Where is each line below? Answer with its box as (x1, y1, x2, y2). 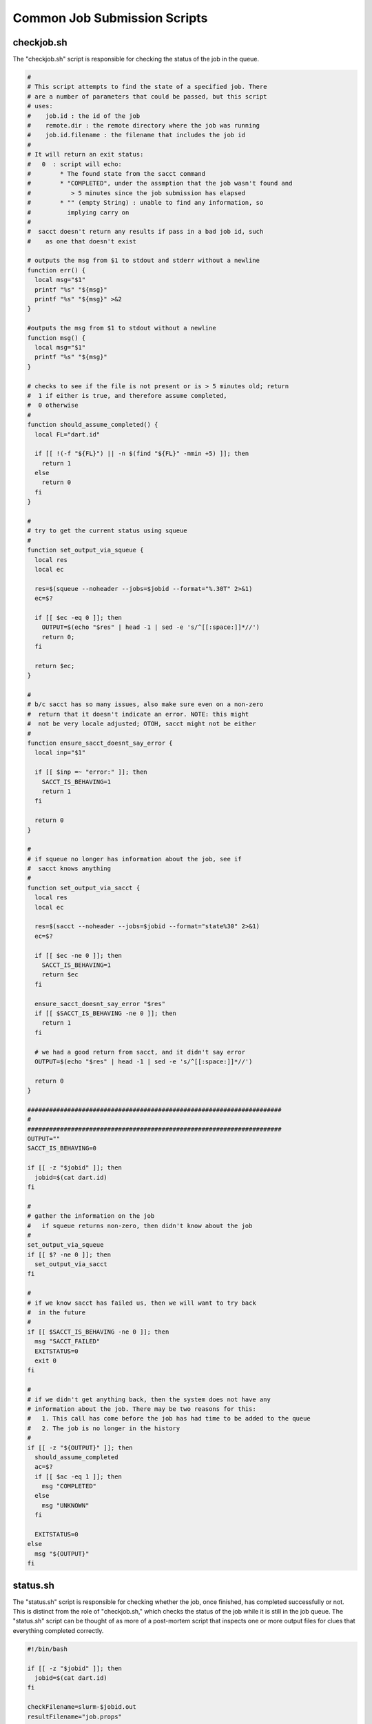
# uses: (27, 102, 53, 110)
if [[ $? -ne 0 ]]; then (27, 1250, 112, 1259)
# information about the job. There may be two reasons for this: (27, 1405, 256, 1413)
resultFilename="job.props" (27, 1712, 122, 1721)
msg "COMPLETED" (41, 1483, 96, 1490)
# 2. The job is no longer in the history (27, 1424, 180, 1432)
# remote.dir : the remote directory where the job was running (27, 121, 260, 129)
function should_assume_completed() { (27, 421, 158, 429)
